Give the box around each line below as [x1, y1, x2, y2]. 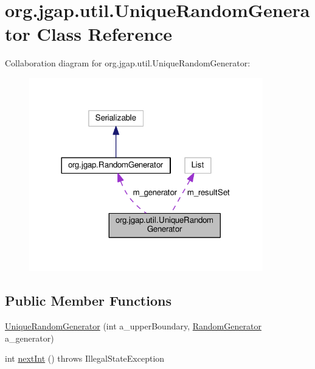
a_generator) [5, 331, 54, 344]
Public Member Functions [5, 291, 171, 310]
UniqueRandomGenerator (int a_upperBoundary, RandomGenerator [5, 320, 261, 332]
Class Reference [36, 21, 173, 46]
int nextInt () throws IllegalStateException [5, 352, 165, 365]
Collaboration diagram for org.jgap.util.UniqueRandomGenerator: [5, 57, 251, 69]
